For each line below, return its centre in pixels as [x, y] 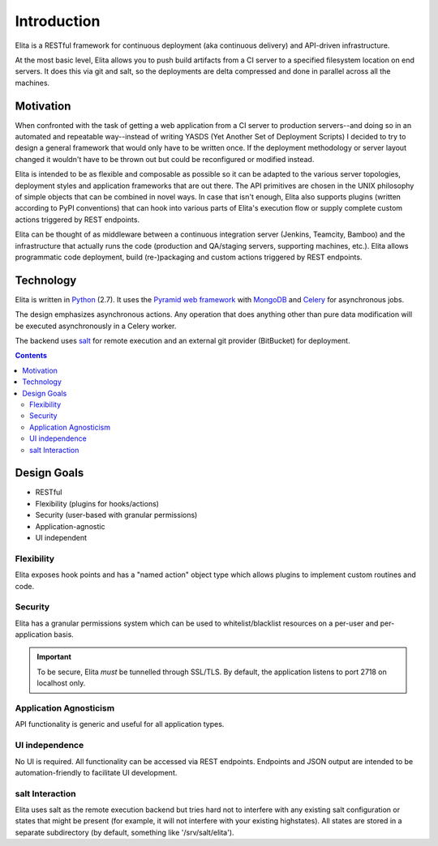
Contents [31, 356]
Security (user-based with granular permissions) [116, 515]
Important [54, 657]
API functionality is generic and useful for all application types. [120, 724]
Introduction [58, 21]
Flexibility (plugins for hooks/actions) [97, 503]
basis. [64, 634]
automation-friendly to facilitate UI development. [96, 772]
